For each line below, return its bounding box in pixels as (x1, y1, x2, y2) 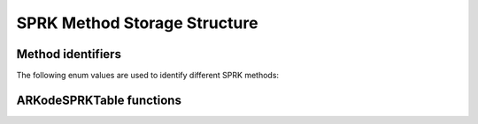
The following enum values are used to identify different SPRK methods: (16, 70, 279, 81)
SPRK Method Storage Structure (16, 13, 258, 33)
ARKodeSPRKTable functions (16, 92, 181, 107)
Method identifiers (16, 47, 121, 62)
